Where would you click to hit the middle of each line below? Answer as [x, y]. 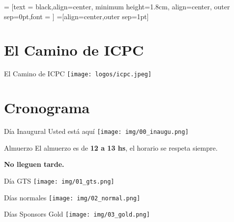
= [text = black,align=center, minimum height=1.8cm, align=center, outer [117, 6]
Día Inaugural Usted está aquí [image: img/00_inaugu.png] [96, 131]
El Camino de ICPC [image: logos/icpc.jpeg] [78, 74]
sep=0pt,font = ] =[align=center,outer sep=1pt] [76, 16]
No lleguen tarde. [34, 164]
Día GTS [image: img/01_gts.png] [59, 180]
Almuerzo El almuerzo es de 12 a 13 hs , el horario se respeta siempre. [111, 147]
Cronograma [47, 108]
